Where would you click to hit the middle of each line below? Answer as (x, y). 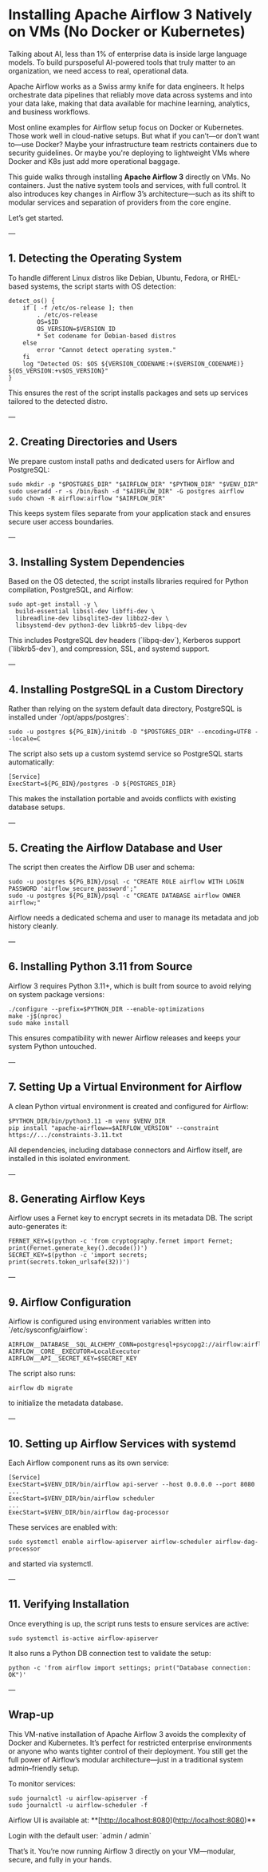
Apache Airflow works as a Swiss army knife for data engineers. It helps (126, 86)
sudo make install (39, 1023)
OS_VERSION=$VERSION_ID (76, 329)
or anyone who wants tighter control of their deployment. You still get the (128, 1751)
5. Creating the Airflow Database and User (116, 848)
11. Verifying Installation (69, 1605)
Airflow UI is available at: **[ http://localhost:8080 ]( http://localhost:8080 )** (132, 1820)
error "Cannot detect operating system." (107, 349)
